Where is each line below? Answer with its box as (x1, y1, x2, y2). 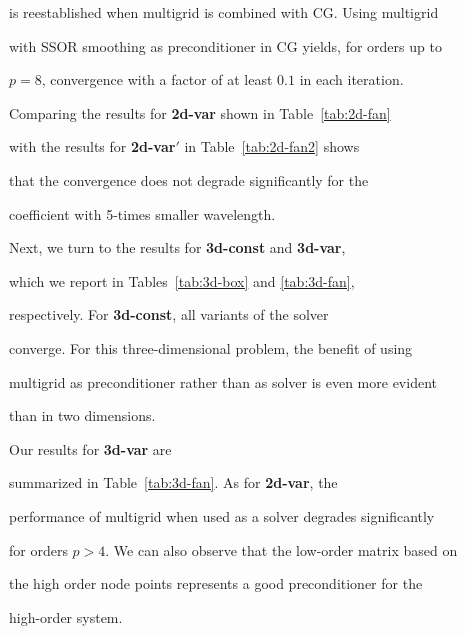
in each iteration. (299, 69, 404, 90)
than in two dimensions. (9, 405, 156, 426)
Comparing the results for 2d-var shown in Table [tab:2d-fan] (9, 102, 391, 123)
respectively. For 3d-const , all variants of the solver (9, 304, 329, 325)
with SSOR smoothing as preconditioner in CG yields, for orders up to (9, 35, 442, 56)
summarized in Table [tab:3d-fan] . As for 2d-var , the (9, 472, 338, 493)
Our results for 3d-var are (9, 438, 172, 459)
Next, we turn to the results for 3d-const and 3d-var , (9, 237, 346, 258)
